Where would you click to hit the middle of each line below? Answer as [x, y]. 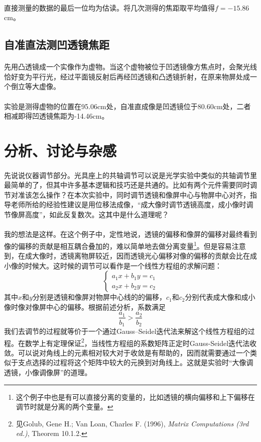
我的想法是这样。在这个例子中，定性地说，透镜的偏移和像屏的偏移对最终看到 [130, 234]
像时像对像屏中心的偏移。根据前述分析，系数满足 [85, 306]
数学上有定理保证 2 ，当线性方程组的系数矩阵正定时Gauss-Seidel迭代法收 [141, 342]
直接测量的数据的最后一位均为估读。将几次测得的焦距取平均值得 [109, 7]
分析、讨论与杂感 [60, 150]
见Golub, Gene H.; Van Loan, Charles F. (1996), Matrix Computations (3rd [132, 423]
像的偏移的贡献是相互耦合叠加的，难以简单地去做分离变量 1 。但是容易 [118, 245]
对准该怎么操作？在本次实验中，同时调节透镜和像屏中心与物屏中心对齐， [130, 194]
